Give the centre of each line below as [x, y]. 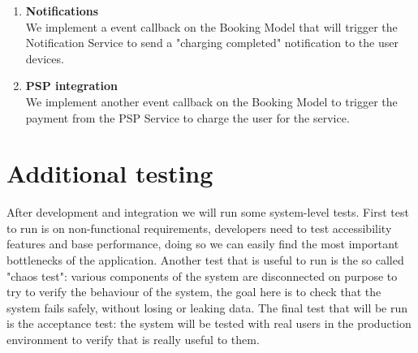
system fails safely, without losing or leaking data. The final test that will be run [207, 307]
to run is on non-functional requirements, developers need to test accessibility [199, 228]
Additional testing [110, 173]
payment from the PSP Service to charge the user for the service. [187, 117]
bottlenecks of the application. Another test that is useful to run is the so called [205, 260]
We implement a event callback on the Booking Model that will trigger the [211, 26]
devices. [45, 58]
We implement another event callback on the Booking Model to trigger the [211, 101]
